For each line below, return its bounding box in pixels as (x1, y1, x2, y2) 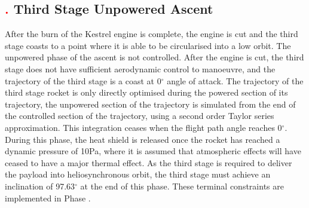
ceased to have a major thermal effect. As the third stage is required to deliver (5, 156, 292, 169)
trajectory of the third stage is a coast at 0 (5, 74, 161, 87)
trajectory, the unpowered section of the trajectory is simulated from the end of (5, 97, 296, 110)
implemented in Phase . (5, 191, 91, 204)
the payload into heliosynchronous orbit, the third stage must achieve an (5, 168, 271, 181)
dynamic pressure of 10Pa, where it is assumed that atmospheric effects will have (5, 145, 301, 157)
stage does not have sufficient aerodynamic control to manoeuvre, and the (5, 62, 276, 75)
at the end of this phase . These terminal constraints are (80, 179, 284, 192)
